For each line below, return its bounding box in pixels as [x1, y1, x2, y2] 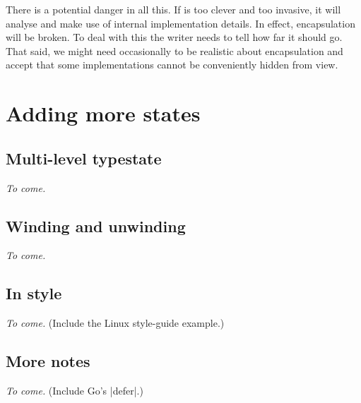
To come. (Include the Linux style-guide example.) [6, 315, 225, 330]
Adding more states [6, 99, 201, 128]
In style [6, 282, 62, 304]
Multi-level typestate [6, 147, 162, 169]
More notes [6, 350, 90, 372]
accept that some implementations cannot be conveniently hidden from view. [6, 57, 338, 72]
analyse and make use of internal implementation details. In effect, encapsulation [6, 16, 355, 30]
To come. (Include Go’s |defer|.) [6, 383, 143, 397]
